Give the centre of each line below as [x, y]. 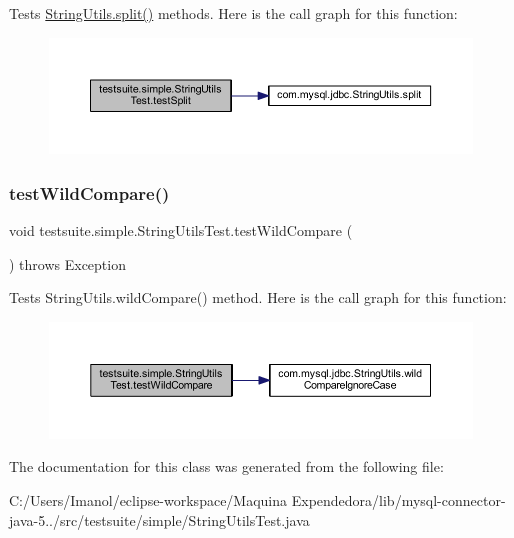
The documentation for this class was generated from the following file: [226, 466]
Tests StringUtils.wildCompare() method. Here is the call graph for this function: [258, 297]
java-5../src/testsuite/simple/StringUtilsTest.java [159, 519]
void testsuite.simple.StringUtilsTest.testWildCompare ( [181, 229]
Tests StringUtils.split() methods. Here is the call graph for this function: [233, 13]
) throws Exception [67, 263]
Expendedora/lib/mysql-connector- [398, 500]
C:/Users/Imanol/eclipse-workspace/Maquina [148, 500]
